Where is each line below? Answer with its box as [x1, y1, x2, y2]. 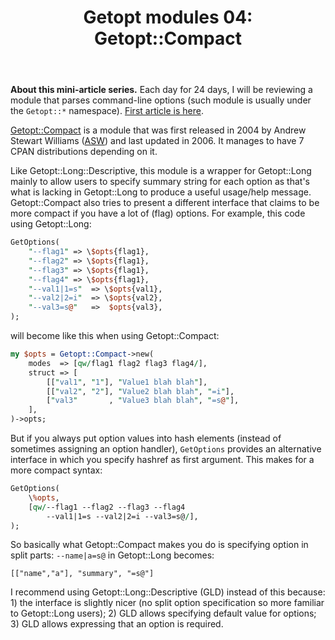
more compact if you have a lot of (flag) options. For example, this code [10, 207, 306, 220]
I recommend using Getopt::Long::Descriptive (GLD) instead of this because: [10, 586, 326, 598]
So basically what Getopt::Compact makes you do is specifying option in [10, 539, 309, 551]
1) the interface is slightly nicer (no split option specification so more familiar [10, 597, 325, 609]
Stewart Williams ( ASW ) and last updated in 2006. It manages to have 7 [10, 135, 305, 147]
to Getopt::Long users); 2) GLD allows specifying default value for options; [10, 607, 317, 620]
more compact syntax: [10, 464, 103, 476]
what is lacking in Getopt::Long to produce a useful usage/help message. [10, 186, 312, 198]
